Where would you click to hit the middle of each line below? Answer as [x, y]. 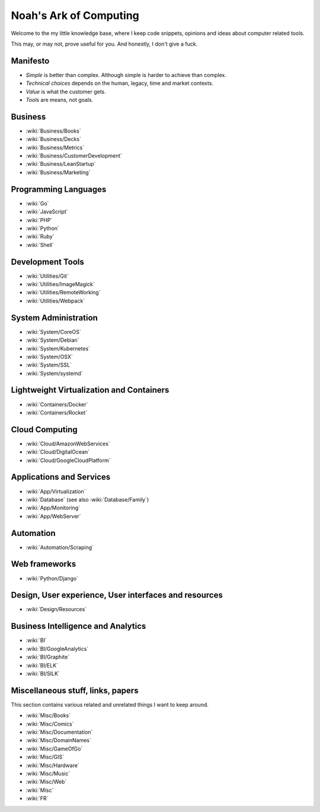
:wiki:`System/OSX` [49, 357]
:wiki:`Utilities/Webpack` [55, 301]
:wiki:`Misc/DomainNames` [59, 740]
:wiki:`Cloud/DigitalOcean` [58, 452]
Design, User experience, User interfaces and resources [117, 595]
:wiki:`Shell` [40, 245]
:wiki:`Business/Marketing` [58, 172]
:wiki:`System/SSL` [49, 365]
